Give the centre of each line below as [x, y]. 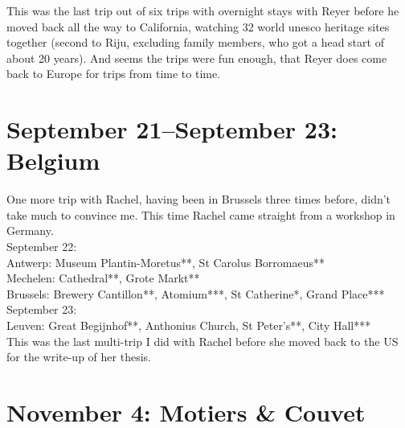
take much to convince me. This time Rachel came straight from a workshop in [201, 214]
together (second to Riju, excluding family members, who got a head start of [195, 42]
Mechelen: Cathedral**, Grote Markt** [103, 278]
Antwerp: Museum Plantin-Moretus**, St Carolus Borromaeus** [166, 262]
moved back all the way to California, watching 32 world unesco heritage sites [198, 26]
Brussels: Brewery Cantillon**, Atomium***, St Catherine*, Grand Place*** [196, 293]
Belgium [53, 160]
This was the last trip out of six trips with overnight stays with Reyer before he [203, 10]
